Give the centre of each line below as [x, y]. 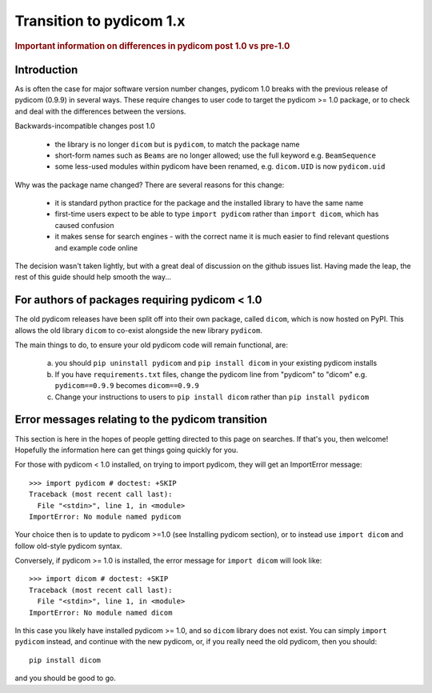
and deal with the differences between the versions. [100, 111]
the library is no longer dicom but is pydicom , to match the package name [177, 144]
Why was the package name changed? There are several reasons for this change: [150, 185]
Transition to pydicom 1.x [100, 21]
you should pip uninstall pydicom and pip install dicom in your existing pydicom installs [216, 363]
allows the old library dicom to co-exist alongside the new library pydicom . [139, 330]
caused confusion [84, 225]
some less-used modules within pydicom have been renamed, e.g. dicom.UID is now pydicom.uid [220, 166]
